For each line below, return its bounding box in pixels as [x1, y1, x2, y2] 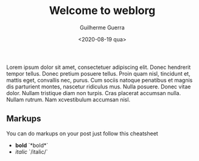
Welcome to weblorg [49, 4, 156, 18]
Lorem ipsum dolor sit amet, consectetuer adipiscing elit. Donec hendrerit [6, 63, 191, 71]
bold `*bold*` [15, 141, 49, 149]
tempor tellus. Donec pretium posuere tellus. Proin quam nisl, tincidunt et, [6, 70, 190, 77]
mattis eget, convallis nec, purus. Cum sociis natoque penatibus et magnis [6, 76, 193, 84]
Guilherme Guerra [80, 24, 125, 31]
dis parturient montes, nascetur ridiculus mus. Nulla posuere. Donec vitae [6, 83, 191, 90]
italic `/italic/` [15, 148, 48, 156]
